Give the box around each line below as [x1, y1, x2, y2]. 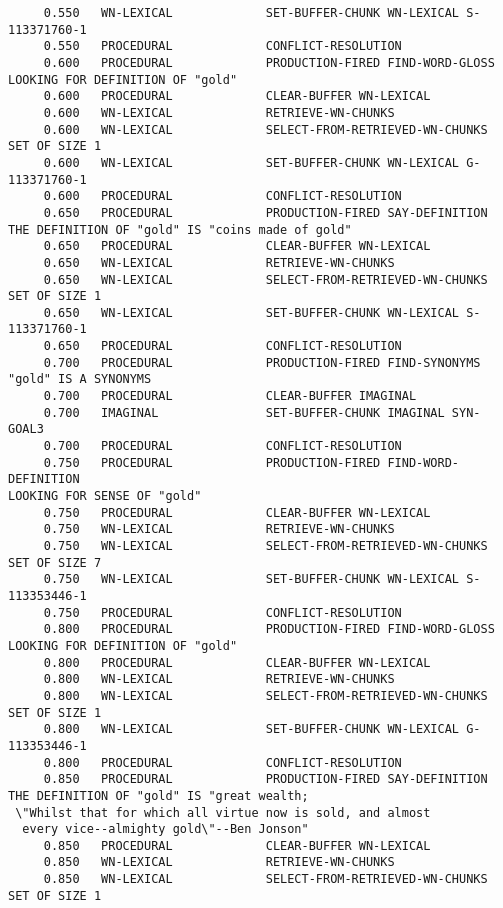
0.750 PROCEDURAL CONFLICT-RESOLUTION [43, 605, 402, 620]
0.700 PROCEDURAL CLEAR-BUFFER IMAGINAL [43, 389, 417, 404]
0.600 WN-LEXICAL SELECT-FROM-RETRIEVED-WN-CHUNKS [43, 122, 488, 137]
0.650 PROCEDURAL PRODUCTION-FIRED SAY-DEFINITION [43, 205, 488, 220]
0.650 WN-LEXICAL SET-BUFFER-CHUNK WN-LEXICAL [43, 305, 460, 320]
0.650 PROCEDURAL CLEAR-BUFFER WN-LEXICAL [43, 239, 431, 254]
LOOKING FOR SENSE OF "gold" [8, 489, 202, 504]
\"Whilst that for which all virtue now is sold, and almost [15, 805, 431, 820]
